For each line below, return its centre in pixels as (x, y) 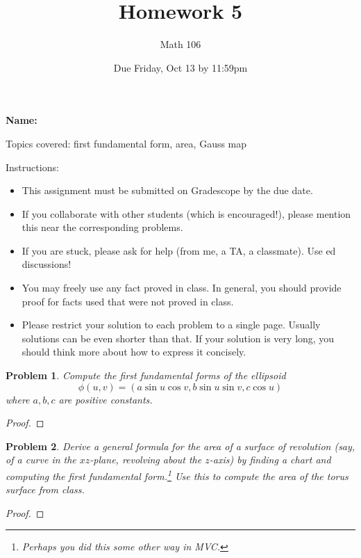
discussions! (47, 264)
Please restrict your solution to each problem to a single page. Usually (171, 325)
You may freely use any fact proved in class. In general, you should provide (182, 288)
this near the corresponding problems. (102, 227)
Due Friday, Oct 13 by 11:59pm (180, 67)
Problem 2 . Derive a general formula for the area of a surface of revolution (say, (180, 446)
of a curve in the (41, 460)
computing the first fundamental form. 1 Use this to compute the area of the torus (177, 475)
